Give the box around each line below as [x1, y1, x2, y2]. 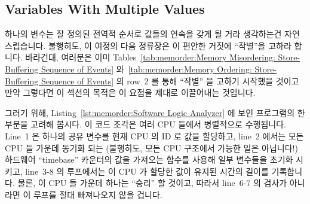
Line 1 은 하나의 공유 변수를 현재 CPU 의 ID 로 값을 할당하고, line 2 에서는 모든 [5, 129, 304, 142]
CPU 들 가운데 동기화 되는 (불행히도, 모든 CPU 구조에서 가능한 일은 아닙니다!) [5, 141, 298, 154]
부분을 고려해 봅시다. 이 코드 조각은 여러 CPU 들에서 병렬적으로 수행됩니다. [5, 118, 286, 130]
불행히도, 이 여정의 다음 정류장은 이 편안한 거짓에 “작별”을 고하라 [48, 39, 291, 51]
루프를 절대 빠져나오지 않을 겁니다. [33, 188, 162, 200]
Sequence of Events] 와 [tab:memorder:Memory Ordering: [41, 62, 252, 75]
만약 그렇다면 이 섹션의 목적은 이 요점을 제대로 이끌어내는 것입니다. [5, 86, 256, 99]
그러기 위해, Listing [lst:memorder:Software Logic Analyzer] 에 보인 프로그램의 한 [5, 106, 305, 118]
